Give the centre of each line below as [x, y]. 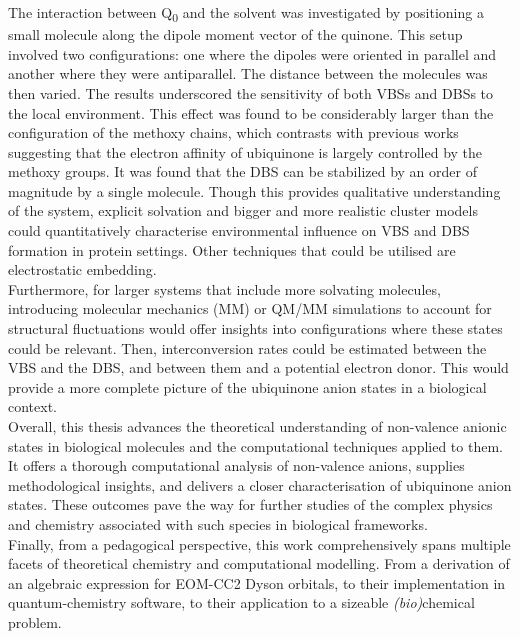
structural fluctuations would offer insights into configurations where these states [255, 328]
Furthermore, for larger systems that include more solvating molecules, [224, 288]
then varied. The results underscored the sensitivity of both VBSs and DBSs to [251, 92]
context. [32, 406]
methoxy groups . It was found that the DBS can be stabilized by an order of [242, 171]
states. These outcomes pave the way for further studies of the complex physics [250, 504]
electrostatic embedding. [82, 269]
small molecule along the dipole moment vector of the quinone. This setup [235, 34]
